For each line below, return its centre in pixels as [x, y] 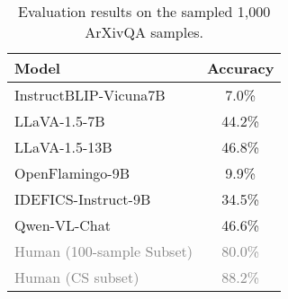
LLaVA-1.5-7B [60, 121]
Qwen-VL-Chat [63, 225]
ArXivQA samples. [144, 32]
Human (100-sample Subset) [103, 251]
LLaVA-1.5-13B [63, 147]
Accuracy [240, 68]
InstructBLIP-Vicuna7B [90, 95]
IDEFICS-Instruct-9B [83, 199]
